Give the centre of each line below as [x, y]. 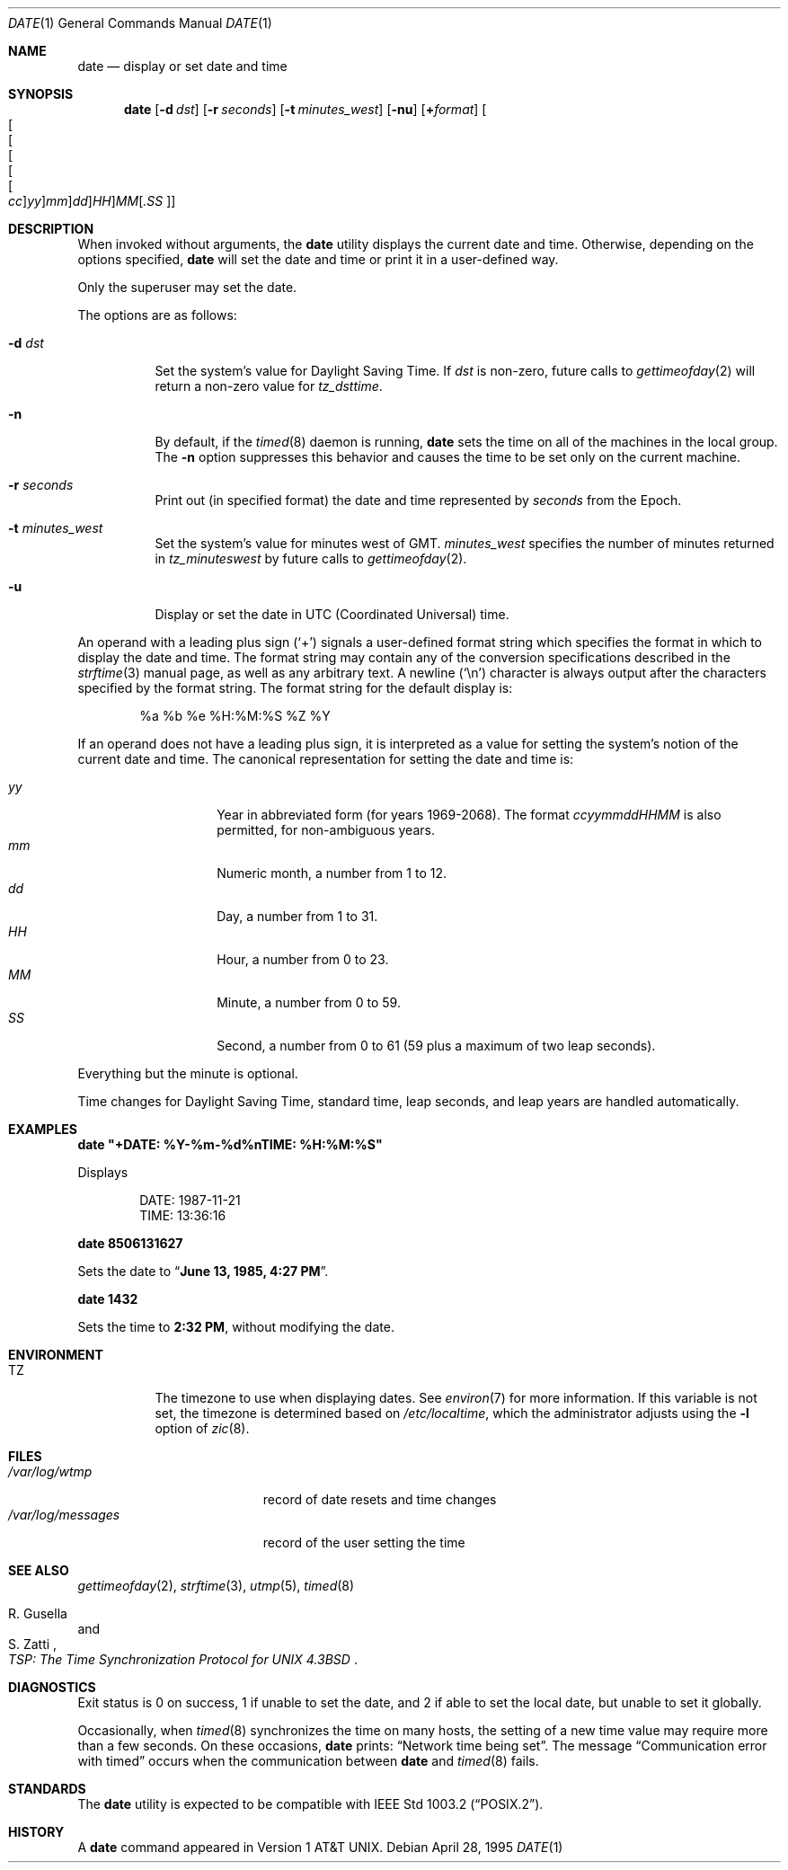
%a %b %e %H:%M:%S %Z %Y [235, 716]
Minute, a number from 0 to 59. [309, 1002]
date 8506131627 [130, 1243]
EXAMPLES [43, 1129]
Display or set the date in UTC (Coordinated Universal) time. [332, 614]
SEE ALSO [39, 1570]
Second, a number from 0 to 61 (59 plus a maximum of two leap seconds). [436, 1046]
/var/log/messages [64, 1515]
